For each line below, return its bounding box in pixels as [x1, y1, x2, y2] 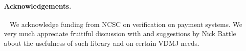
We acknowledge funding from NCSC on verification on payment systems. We [9, 19, 243, 29]
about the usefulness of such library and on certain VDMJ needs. [4, 38, 200, 48]
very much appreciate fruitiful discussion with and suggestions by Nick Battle [4, 28, 236, 38]
